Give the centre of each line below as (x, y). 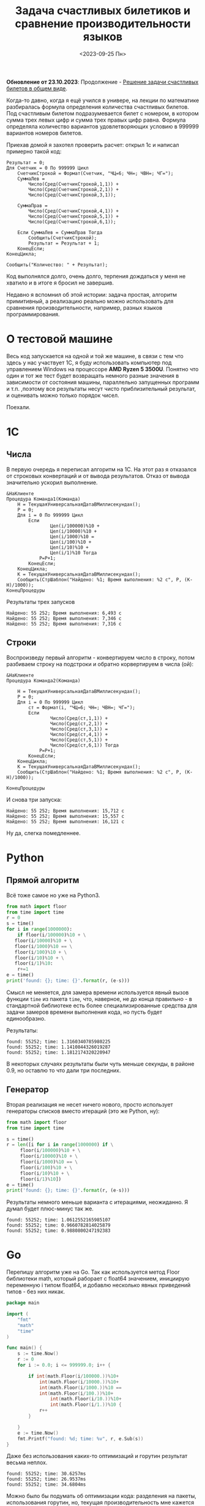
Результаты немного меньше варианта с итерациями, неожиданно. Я (97, 1202)
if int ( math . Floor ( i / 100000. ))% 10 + (74, 1376)
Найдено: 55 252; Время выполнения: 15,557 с (65, 816)
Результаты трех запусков (41, 602)
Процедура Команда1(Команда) (43, 499)
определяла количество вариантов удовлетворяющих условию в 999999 (102, 126)
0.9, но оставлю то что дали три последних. (64, 1070)
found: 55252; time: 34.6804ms (46, 1484)
